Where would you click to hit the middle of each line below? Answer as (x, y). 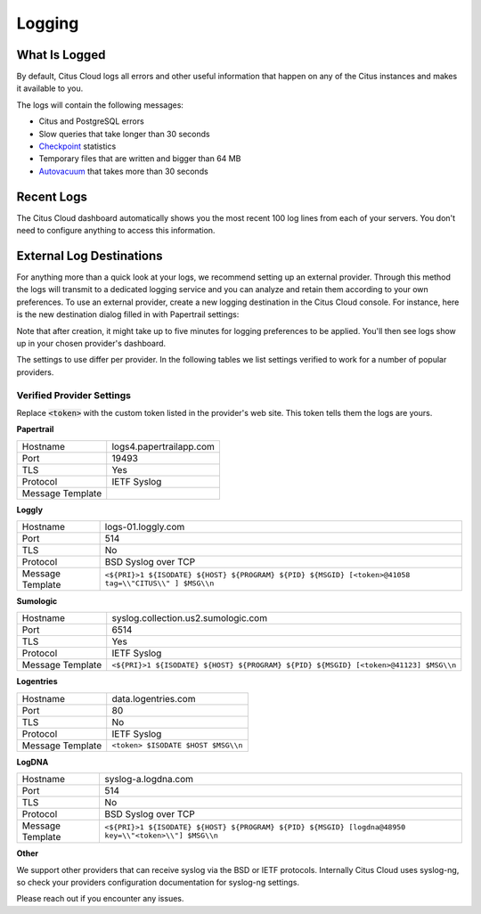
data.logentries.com (154, 698)
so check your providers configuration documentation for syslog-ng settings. (158, 882)
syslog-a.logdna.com (149, 779)
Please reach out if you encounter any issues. (100, 899)
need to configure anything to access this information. (116, 231)
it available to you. (50, 88)
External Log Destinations (90, 255)
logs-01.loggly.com (145, 527)
